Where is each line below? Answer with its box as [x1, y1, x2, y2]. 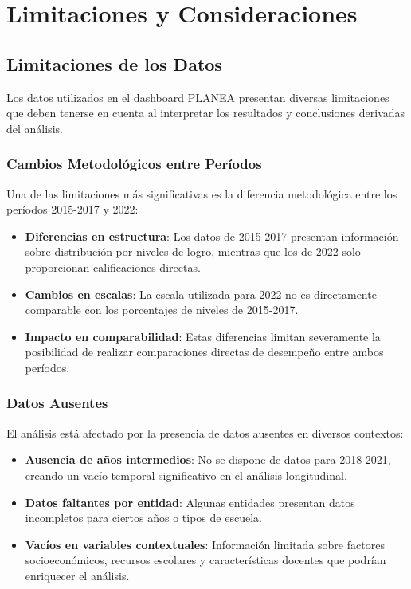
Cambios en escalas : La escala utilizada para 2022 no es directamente [25, 285, 377, 302]
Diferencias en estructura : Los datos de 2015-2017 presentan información [25, 227, 399, 244]
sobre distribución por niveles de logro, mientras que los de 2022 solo [25, 243, 361, 260]
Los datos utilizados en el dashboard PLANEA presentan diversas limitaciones [6, 88, 389, 105]
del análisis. [6, 120, 63, 136]
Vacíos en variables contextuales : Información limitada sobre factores [25, 536, 385, 552]
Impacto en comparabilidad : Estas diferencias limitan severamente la [25, 328, 381, 344]
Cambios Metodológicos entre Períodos [6, 154, 262, 174]
